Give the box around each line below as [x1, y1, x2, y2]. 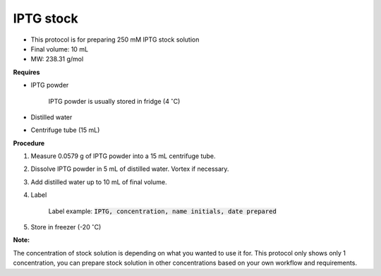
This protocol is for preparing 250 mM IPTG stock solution [30, 35, 200, 44]
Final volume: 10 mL [30, 44, 88, 53]
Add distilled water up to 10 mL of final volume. [30, 177, 167, 186]
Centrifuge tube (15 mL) [30, 126, 100, 134]
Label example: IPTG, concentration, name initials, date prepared [48, 207, 277, 215]
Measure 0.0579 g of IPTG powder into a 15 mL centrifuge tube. [30, 152, 216, 160]
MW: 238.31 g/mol [30, 55, 84, 64]
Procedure [13, 138, 45, 148]
